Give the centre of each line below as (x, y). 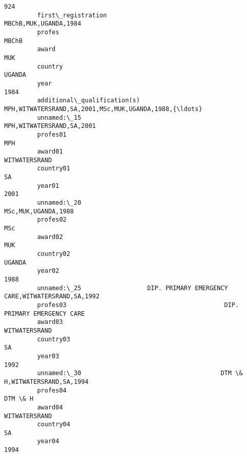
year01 (48, 186)
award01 (50, 152)
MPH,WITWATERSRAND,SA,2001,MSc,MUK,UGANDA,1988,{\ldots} (103, 109)
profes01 (52, 134)
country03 (54, 339)
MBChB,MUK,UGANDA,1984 (43, 24)
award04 (50, 407)
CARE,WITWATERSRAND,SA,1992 (52, 297)
